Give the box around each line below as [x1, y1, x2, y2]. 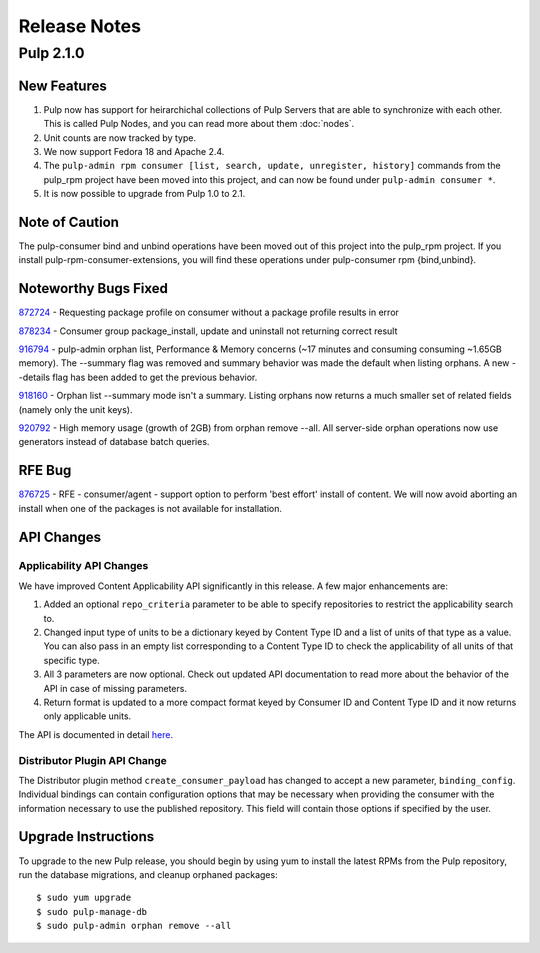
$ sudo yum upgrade [36, 892, 132, 904]
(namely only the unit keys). [18, 403, 133, 415]
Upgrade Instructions [18, 828, 155, 845]
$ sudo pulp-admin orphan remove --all [36, 920, 232, 932]
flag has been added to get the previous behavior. [51, 371, 258, 383]
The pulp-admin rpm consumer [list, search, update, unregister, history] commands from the [43, 160, 501, 172]
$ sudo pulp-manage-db [36, 906, 148, 917]
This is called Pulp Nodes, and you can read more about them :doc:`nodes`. [43, 118, 355, 130]
